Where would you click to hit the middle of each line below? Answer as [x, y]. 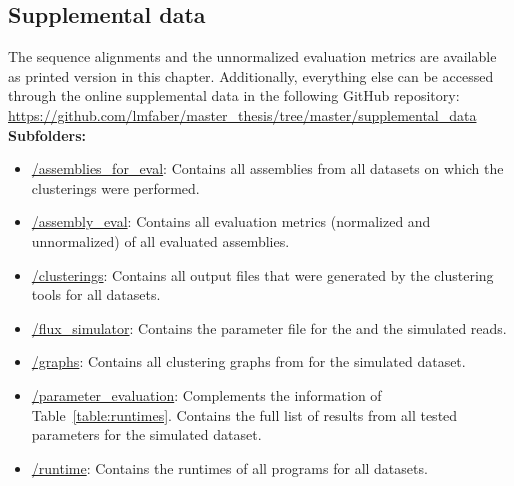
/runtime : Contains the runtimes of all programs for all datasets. [229, 467]
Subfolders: [47, 134]
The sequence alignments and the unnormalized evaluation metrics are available [252, 56]
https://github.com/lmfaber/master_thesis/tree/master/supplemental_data [242, 114]
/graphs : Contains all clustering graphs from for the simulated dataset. [248, 361]
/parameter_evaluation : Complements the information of [206, 394]
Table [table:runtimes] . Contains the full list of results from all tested [244, 414]
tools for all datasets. [96, 294]
